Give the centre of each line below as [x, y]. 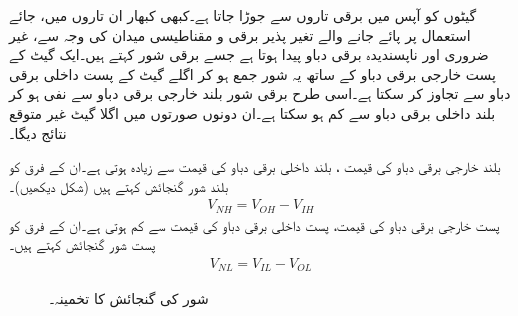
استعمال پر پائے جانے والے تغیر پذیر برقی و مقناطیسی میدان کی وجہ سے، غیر [240, 34]
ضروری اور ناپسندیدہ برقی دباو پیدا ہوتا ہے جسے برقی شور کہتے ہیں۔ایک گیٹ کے [249, 54]
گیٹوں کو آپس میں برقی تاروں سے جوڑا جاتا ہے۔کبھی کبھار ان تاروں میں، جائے [243, 15]
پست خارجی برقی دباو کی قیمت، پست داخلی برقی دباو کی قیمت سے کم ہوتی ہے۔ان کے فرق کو [254, 224]
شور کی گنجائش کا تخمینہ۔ [129, 297]
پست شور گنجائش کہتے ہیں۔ [82, 244]
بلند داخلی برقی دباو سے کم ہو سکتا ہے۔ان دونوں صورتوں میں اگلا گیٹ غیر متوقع [252, 112]
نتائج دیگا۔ [38, 132]
